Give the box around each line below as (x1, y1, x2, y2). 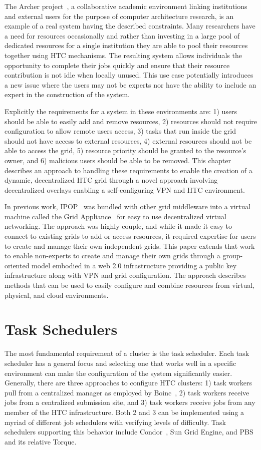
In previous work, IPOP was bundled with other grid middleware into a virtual (5, 201, 251, 212)
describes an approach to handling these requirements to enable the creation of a (5, 165, 252, 175)
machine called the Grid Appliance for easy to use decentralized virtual (5, 211, 226, 221)
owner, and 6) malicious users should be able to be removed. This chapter (5, 155, 231, 165)
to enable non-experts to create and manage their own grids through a (5, 250, 220, 261)
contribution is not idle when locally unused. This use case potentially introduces (5, 70, 253, 80)
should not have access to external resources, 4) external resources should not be (5, 135, 252, 146)
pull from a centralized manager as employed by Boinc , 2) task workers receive (5, 387, 249, 397)
